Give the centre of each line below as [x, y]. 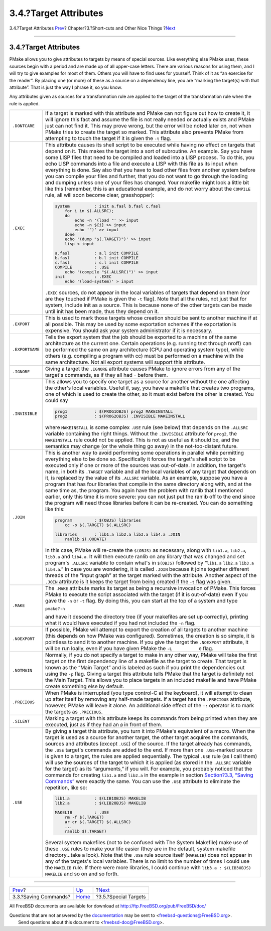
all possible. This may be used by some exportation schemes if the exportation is [141, 324]
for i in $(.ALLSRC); [89, 211]
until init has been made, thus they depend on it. [102, 311]
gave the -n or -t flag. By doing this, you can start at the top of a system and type [142, 600]
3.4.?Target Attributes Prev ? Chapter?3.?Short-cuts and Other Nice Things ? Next [92, 28]
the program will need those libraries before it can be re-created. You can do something [149, 503]
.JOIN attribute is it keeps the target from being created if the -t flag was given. [139, 581]
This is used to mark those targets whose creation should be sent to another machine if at [151, 318]
